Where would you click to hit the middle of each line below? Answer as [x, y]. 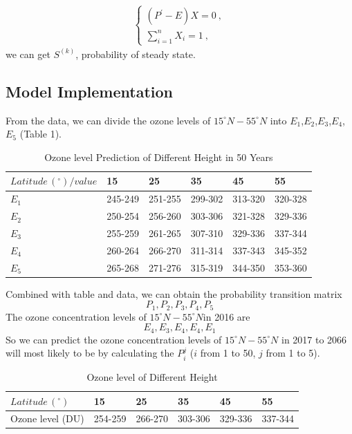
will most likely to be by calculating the [90, 353]
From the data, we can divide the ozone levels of [108, 120]
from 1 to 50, [228, 353]
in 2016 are [226, 316]
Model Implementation [90, 91]
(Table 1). [40, 134]
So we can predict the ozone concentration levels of [114, 339]
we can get [28, 54]
